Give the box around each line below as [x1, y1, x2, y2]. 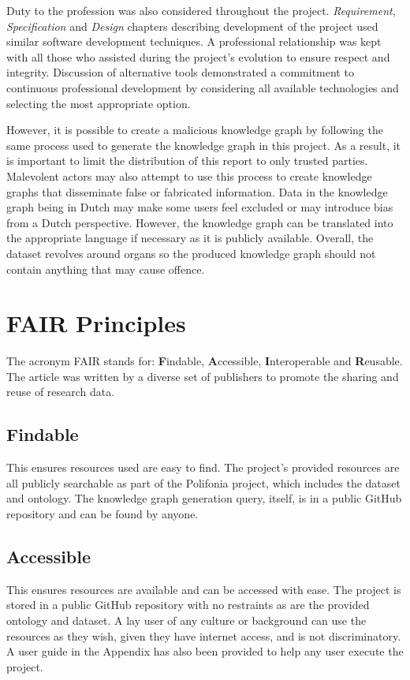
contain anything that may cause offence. [6, 260, 205, 277]
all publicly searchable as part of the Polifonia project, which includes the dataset [6, 474, 401, 491]
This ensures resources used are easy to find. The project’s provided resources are [6, 459, 400, 476]
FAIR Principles [6, 307, 186, 339]
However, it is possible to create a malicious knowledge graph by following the [6, 121, 383, 138]
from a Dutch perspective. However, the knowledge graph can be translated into [6, 214, 393, 230]
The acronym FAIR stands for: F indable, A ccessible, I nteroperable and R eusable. [6, 353, 403, 369]
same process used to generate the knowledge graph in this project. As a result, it [6, 136, 401, 153]
